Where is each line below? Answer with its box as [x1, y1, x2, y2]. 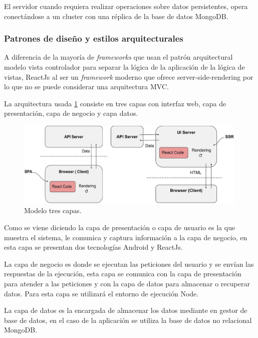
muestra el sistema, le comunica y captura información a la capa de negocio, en [4, 232, 247, 242]
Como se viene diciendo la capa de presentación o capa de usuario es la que [4, 222, 235, 233]
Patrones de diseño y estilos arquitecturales [4, 32, 183, 45]
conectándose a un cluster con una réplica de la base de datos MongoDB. [4, 11, 228, 21]
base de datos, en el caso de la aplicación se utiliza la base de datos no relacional [4, 314, 252, 325]
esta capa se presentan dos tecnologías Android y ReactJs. [4, 242, 183, 252]
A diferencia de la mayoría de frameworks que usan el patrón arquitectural [4, 52, 233, 62]
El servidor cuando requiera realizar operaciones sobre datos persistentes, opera [4, 1, 248, 11]
